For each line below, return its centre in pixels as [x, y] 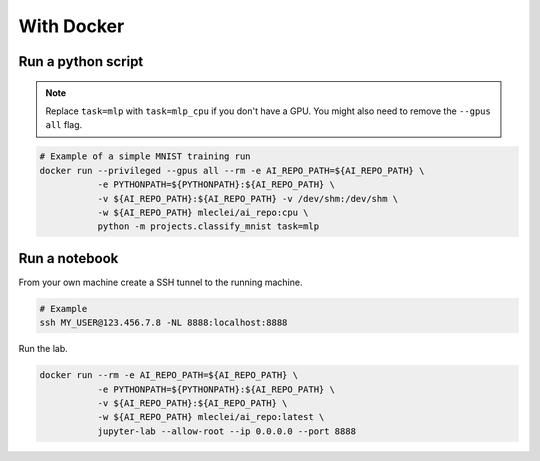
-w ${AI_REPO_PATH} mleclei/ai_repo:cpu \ [203, 212]
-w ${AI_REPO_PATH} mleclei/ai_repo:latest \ [211, 417]
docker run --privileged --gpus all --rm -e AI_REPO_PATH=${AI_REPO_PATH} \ [232, 170]
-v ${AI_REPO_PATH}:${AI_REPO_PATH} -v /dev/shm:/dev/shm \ [248, 198]
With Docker [71, 26]
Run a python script [81, 61]
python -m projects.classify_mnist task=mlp [208, 226]
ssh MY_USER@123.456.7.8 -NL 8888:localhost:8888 [163, 323]
